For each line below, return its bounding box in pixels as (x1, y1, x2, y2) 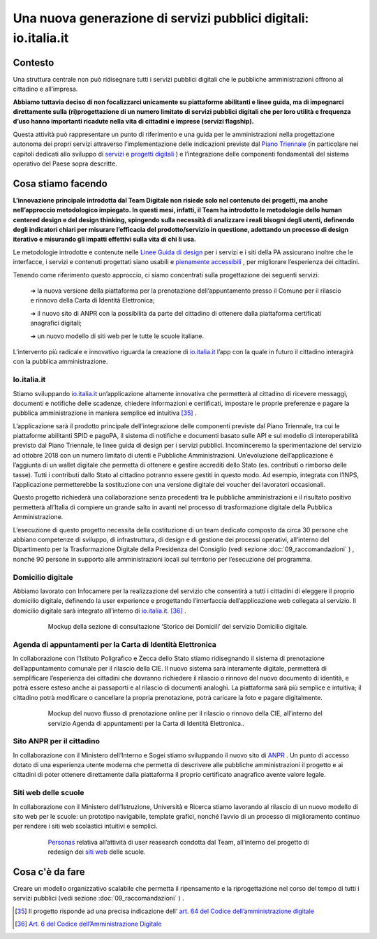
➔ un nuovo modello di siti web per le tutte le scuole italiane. (30, 332, 205, 340)
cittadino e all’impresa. (13, 85, 78, 94)
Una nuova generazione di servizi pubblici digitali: (13, 10, 309, 26)
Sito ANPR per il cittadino (13, 736, 101, 746)
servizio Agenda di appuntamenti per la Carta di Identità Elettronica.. (47, 719, 244, 727)
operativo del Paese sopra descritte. (13, 159, 118, 168)
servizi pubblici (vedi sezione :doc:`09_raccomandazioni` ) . (13, 894, 184, 903)
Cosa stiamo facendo (13, 177, 108, 189)
